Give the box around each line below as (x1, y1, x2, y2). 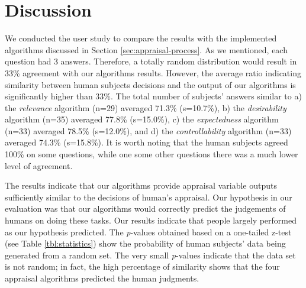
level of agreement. (5, 159, 73, 171)
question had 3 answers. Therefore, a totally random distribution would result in (5, 55, 297, 67)
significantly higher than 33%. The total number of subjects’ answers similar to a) (5, 90, 302, 102)
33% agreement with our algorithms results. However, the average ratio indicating (5, 66, 301, 79)
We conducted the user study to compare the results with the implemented (5, 32, 277, 44)
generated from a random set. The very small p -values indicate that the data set (5, 248, 296, 261)
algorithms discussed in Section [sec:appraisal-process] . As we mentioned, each (5, 43, 288, 56)
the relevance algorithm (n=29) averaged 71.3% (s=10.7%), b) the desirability (5, 101, 286, 114)
